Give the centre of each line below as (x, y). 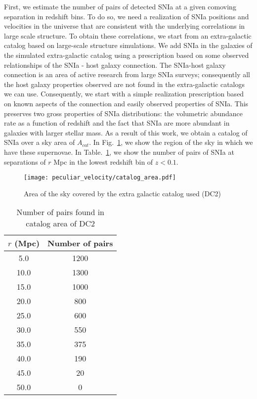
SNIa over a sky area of (40, 142)
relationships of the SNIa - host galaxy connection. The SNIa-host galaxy (115, 65)
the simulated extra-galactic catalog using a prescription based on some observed (127, 55)
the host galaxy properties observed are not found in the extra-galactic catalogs (125, 84)
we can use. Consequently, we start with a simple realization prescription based (124, 94)
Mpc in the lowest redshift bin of (103, 161)
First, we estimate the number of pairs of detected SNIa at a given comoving (120, 6)
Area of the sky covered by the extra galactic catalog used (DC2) (123, 193)
